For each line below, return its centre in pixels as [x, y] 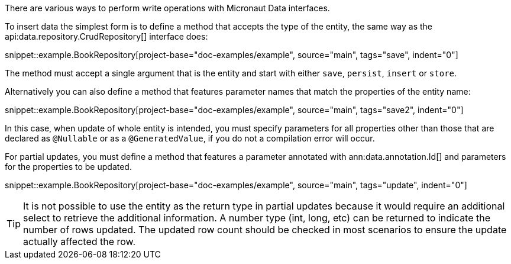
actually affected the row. [80, 242]
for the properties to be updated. [68, 167]
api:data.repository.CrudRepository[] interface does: [106, 36]
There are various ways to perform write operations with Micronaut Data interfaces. [167, 8]
